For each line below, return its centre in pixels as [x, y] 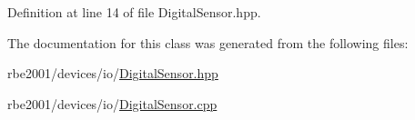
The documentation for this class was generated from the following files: [208, 42]
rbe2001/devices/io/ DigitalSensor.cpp [112, 103]
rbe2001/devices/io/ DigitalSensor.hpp [113, 73]
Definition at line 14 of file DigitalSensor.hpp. [134, 12]
